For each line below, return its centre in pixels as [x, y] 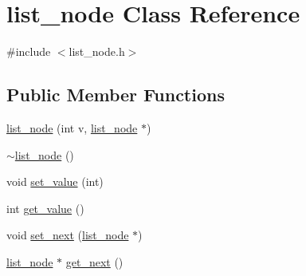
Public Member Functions [116, 95]
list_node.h [97, 51]
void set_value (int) [55, 181]
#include [29, 51]
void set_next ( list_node [68, 235]
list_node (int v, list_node [72, 127]
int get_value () [45, 208]
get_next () [94, 261]
